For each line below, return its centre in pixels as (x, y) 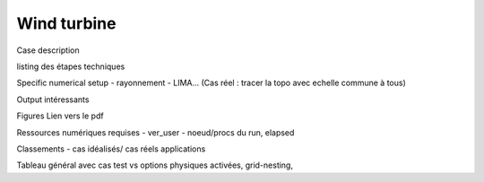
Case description (48, 50)
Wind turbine (66, 23)
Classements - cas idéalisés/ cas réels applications (111, 149)
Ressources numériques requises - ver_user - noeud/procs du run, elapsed (156, 132)
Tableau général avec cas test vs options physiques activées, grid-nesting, (155, 165)
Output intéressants (53, 100)
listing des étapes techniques (71, 66)
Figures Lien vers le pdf (60, 116)
